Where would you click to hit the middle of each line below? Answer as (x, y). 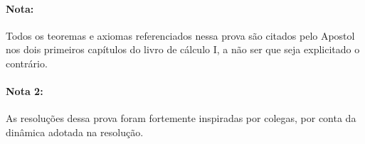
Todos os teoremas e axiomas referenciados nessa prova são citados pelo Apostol (180, 35)
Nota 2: (25, 91)
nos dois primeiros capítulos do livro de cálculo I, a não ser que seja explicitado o (183, 49)
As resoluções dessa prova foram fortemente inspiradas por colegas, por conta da (181, 118)
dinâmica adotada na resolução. (75, 132)
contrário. (27, 63)
